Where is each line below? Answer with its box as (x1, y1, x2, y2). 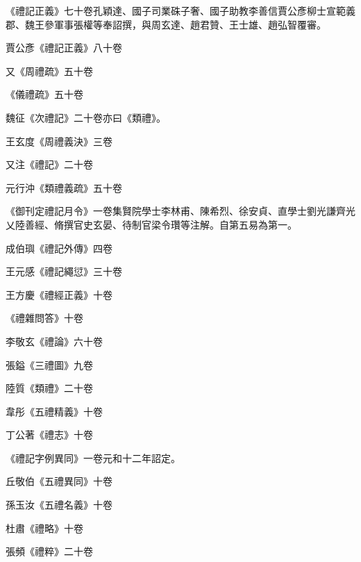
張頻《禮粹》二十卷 (6, 544, 93, 559)
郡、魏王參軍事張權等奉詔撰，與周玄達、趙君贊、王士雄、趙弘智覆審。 (6, 17, 326, 31)
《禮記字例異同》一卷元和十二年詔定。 (6, 450, 180, 465)
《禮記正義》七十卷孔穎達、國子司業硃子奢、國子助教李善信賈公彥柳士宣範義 (6, 3, 355, 17)
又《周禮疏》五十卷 (6, 63, 93, 78)
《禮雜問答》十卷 (6, 311, 83, 325)
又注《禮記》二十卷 (6, 157, 93, 172)
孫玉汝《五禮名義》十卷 (6, 497, 112, 512)
